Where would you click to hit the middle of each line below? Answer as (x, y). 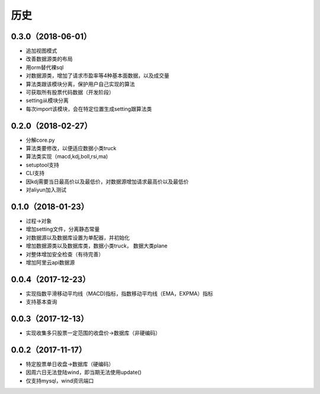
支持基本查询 (41, 302)
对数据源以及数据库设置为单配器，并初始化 (78, 237)
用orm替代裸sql (45, 67)
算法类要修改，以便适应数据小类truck (71, 148)
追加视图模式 (41, 51)
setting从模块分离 (47, 100)
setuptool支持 (42, 165)
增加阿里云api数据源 (50, 262)
